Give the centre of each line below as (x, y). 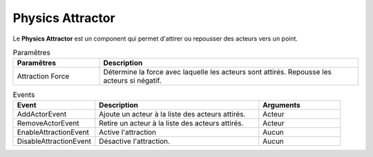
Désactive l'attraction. (135, 141)
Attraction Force (43, 76)
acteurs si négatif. (132, 81)
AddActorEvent (42, 114)
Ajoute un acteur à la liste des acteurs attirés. (172, 114)
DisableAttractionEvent (54, 141)
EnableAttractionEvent (53, 132)
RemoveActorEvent (48, 123)
